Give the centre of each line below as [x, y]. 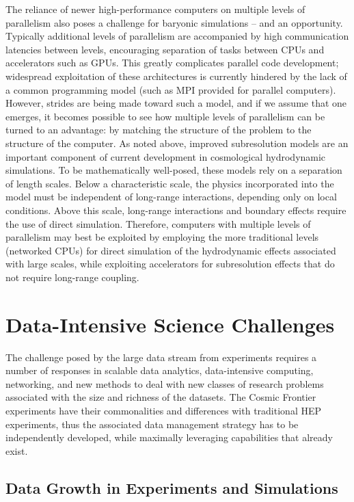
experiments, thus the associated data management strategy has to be [152, 424]
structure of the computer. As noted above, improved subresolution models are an [177, 143]
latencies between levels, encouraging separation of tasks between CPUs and [165, 49]
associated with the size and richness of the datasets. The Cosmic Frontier [161, 397]
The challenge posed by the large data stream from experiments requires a [161, 357]
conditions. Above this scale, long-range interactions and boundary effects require [176, 210]
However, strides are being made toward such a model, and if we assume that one [176, 103]
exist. [17, 450]
